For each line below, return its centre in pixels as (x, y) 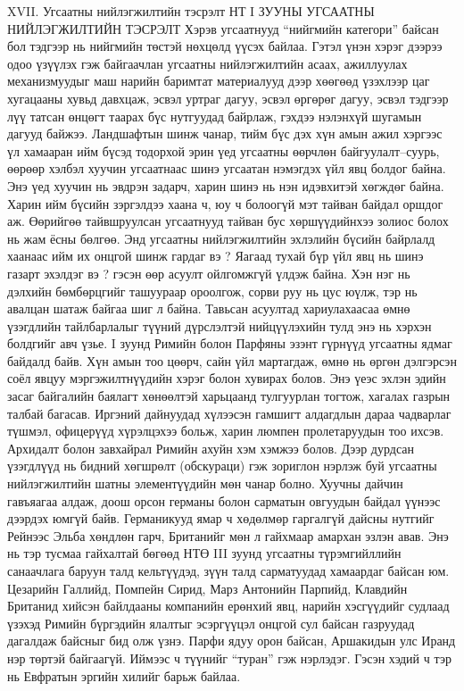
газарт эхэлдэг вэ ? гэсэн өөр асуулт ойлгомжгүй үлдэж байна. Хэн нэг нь (209, 273)
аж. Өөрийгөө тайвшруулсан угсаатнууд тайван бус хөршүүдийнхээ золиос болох (228, 221)
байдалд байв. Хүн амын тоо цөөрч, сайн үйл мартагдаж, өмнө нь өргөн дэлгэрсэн (232, 360)
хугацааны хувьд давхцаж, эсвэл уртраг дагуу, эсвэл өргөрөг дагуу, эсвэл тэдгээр (228, 98)
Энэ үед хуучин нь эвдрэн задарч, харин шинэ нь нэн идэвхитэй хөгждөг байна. (226, 185)
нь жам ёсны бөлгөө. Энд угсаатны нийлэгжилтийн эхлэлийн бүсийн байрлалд (221, 238)
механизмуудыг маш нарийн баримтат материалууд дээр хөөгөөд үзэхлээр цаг (219, 81)
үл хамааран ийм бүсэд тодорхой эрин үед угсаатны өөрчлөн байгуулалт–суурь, (224, 150)
